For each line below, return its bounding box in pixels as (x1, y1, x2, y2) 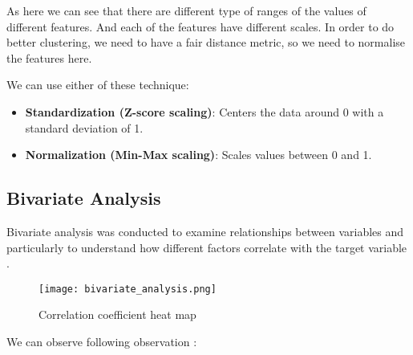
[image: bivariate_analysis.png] (38, 283, 217, 295)
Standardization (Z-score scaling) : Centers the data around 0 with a (25, 103, 384, 120)
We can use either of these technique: (6, 76, 189, 93)
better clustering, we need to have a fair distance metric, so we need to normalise (6, 34, 406, 51)
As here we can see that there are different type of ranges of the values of (6, 2, 366, 18)
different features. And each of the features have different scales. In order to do (6, 18, 395, 35)
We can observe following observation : (6, 333, 197, 349)
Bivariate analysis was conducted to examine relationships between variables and (6, 222, 404, 239)
